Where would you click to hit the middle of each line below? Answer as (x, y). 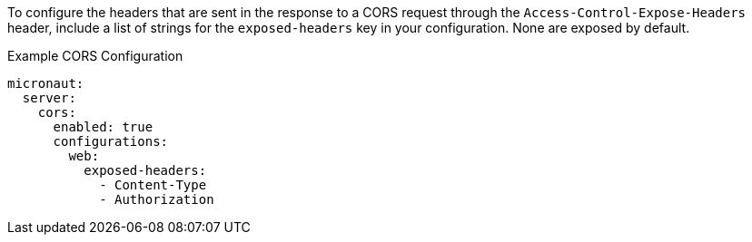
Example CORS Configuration (95, 56)
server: (49, 98)
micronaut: (46, 83)
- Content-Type (153, 185)
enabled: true (103, 127)
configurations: (111, 141)
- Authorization (157, 199)
